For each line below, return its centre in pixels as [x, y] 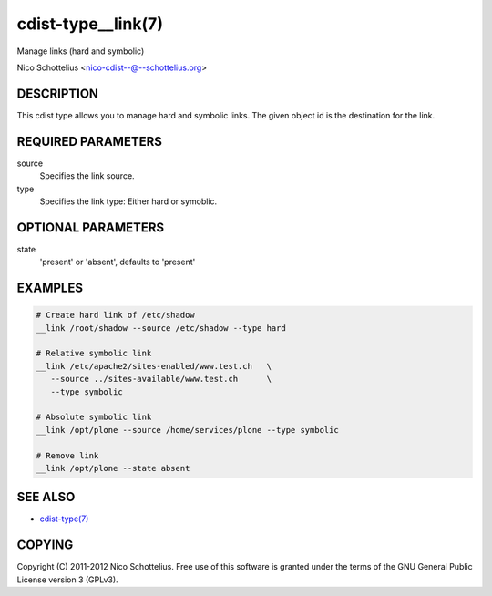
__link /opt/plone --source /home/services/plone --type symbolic [187, 430]
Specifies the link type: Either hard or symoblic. [128, 201]
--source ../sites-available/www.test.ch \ [161, 379]
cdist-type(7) [64, 519]
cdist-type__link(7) [90, 24]
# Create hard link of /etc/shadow [115, 315]
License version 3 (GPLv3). [67, 580]
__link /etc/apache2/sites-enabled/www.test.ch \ [154, 366]
